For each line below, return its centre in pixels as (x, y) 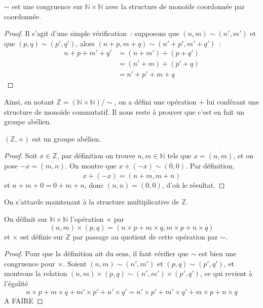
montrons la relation (36, 273)
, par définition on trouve (96, 156)
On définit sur (26, 219)
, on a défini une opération (155, 102)
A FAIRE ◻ (24, 300)
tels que (179, 156)
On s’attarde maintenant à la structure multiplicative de (92, 202)
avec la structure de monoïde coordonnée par (175, 6)
